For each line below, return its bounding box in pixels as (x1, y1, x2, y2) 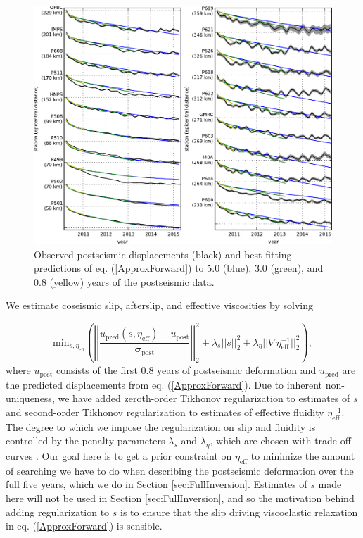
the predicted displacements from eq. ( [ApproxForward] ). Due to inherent (6, 377, 322, 392)
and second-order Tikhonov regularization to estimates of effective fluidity (6, 404, 324, 419)
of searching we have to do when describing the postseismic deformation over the (6, 463, 354, 477)
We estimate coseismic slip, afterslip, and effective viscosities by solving (6, 298, 313, 313)
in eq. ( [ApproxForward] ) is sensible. (6, 518, 163, 533)
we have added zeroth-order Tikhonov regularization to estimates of (58, 391, 350, 406)
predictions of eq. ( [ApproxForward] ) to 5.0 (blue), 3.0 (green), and (34, 261, 324, 275)
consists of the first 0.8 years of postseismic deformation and (56, 363, 317, 377)
